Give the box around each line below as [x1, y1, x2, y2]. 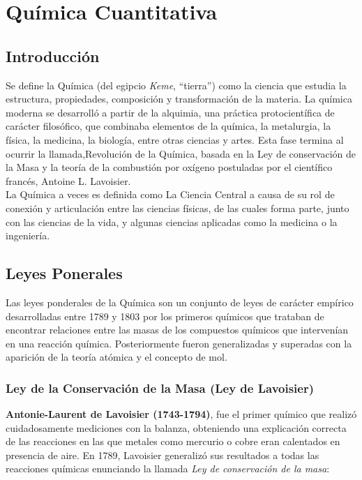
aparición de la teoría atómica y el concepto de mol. [6, 350, 227, 364]
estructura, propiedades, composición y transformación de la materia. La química [6, 91, 352, 106]
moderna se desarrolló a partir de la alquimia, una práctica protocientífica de [6, 105, 335, 119]
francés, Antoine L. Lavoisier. [6, 173, 131, 188]
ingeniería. [6, 228, 50, 243]
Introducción [6, 45, 100, 66]
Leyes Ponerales [6, 262, 123, 284]
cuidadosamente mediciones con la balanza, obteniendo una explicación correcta [6, 420, 347, 435]
